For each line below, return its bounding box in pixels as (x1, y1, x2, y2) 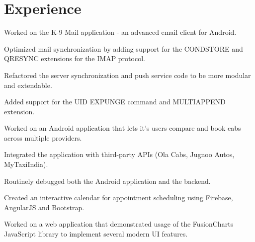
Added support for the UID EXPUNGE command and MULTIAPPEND (4, 96, 226, 107)
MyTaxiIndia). (4, 159, 48, 169)
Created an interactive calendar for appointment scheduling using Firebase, (4, 192, 233, 203)
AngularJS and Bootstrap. (4, 202, 85, 212)
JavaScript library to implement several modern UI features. (4, 229, 188, 239)
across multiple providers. (4, 132, 82, 143)
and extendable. (4, 80, 52, 90)
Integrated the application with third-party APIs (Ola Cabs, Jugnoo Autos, (4, 149, 235, 160)
